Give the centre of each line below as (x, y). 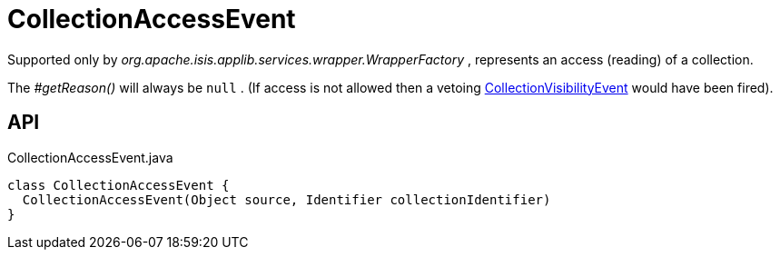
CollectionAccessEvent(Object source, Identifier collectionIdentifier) (286, 199)
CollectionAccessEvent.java (90, 157)
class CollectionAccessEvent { (118, 185)
